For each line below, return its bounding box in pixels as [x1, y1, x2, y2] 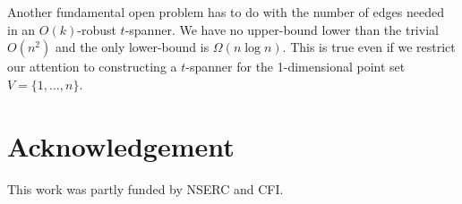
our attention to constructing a [7, 57, 177, 76]
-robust [77, 20, 116, 38]
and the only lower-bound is [55, 38, 210, 56]
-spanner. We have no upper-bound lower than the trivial [124, 20, 439, 38]
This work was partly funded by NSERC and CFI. [7, 179, 284, 198]
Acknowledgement [7, 127, 235, 164]
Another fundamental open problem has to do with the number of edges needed [7, 3, 444, 21]
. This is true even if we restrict [282, 38, 456, 56]
